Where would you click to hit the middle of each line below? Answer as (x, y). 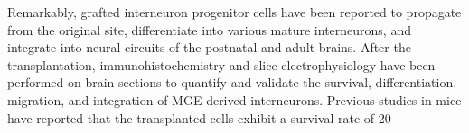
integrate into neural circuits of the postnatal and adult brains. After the (209, 47)
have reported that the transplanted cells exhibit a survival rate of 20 (199, 117)
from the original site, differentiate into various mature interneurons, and (209, 29)
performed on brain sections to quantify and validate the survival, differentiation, (232, 82)
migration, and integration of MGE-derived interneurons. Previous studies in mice (234, 99)
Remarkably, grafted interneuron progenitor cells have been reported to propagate (234, 12)
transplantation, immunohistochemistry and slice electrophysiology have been (221, 64)
